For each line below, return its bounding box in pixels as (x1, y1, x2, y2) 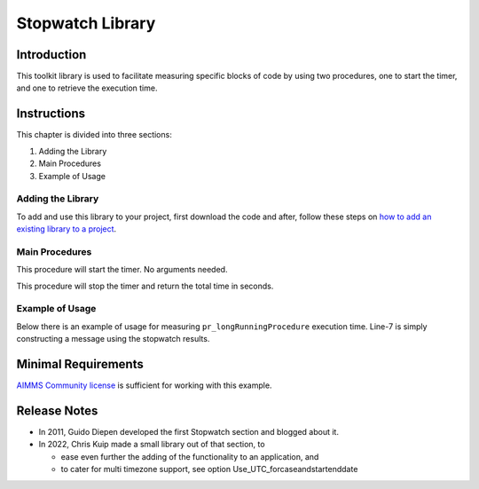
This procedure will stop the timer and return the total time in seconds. (16, 280, 274, 291)
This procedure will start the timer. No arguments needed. (16, 264, 228, 275)
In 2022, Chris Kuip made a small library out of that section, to (38, 439, 265, 450)
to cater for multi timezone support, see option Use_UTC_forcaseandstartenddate (60, 464, 358, 475)
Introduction (16, 47, 87, 62)
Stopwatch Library (16, 13, 156, 33)
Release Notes (16, 403, 98, 418)
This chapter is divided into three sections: (16, 130, 172, 140)
